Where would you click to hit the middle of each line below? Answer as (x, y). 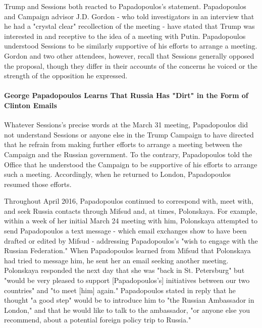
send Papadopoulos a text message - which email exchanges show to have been (125, 231)
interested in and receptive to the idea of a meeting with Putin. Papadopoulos (125, 36)
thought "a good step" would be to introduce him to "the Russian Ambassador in (129, 300)
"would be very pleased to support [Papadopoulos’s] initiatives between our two (127, 280)
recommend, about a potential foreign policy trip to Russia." (98, 320)
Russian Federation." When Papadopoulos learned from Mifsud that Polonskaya (127, 250)
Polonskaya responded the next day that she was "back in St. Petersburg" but (124, 270)
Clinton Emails (31, 105)
